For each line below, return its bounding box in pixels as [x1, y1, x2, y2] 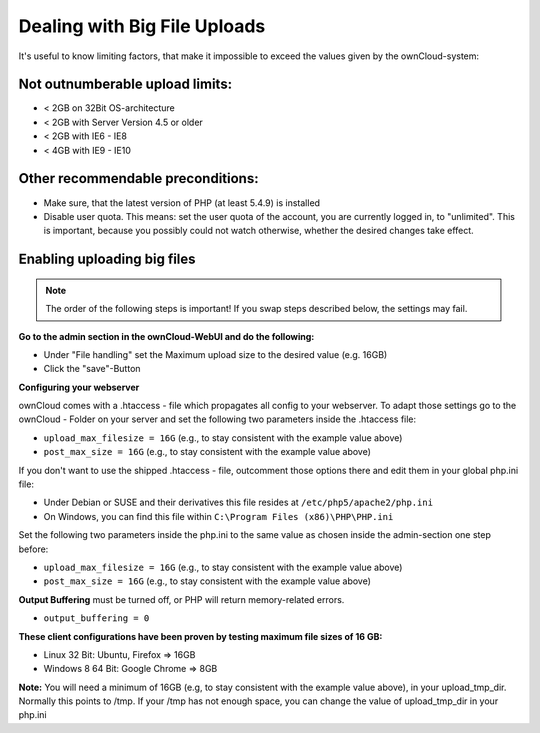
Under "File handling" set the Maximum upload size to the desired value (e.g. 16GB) [43, 348, 388, 360]
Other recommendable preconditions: [18, 170, 259, 187]
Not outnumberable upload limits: [18, 76, 233, 93]
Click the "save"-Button [43, 363, 141, 375]
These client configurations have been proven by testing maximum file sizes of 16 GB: [18, 630, 383, 642]
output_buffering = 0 [43, 613, 150, 624]
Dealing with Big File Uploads [18, 15, 266, 37]
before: [18, 543, 49, 555]
